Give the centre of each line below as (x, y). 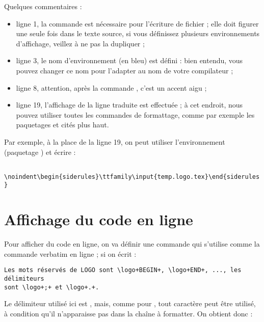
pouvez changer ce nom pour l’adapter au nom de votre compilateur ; (125, 70)
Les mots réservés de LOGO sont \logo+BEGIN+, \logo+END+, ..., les (123, 270)
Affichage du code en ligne (99, 219)
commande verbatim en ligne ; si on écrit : (70, 253)
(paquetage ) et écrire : (40, 152)
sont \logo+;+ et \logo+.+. (52, 287)
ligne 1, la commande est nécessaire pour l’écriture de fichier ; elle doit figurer (137, 23)
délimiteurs (24, 279)
